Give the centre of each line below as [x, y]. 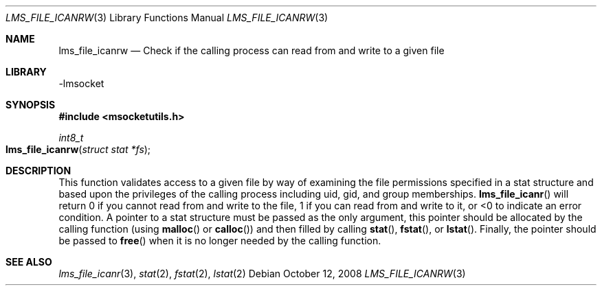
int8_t [71, 138]
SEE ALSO [29, 262]
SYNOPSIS [31, 105]
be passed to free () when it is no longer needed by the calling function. [220, 241]
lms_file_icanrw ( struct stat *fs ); [78, 149]
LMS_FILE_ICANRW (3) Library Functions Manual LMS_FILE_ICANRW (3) [167, 18]
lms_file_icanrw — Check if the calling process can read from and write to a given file [252, 50]
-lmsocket [81, 83]
